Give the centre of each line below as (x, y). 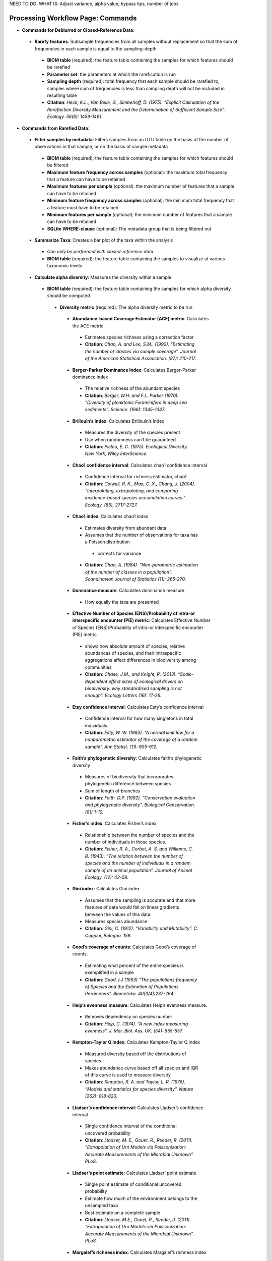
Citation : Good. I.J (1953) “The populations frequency (141, 980)
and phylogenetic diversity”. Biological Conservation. (140, 805)
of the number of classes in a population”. (128, 572)
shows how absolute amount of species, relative (135, 646)
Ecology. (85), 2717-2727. (111, 505)
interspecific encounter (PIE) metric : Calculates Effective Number (142, 620)
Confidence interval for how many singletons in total (139, 718)
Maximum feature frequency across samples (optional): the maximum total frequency (137, 172)
